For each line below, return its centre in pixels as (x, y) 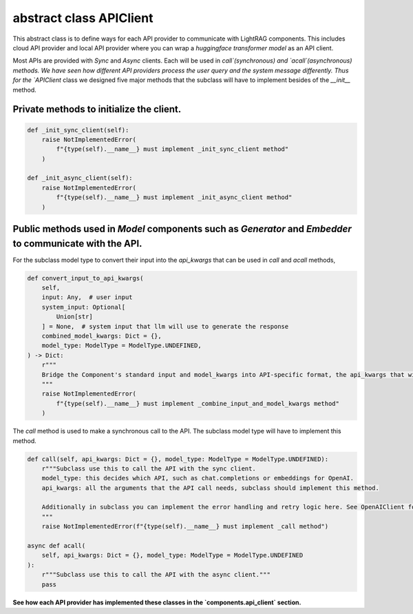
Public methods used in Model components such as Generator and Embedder (182, 229)
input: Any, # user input (87, 297)
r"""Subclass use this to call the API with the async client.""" (156, 575)
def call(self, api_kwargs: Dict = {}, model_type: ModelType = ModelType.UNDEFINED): (178, 459)
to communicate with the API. (77, 244)
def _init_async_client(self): (80, 178)
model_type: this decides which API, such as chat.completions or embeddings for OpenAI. (198, 478)
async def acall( (56, 546)
